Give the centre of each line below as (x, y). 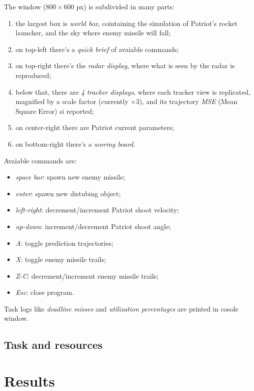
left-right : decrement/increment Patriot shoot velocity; (97, 210)
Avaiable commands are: (40, 160)
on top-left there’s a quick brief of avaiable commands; (97, 49)
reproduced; (33, 75)
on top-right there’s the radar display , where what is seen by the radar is (125, 65)
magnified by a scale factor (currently (72, 101)
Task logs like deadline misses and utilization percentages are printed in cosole (121, 308)
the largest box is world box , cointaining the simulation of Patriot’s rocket (127, 23)
